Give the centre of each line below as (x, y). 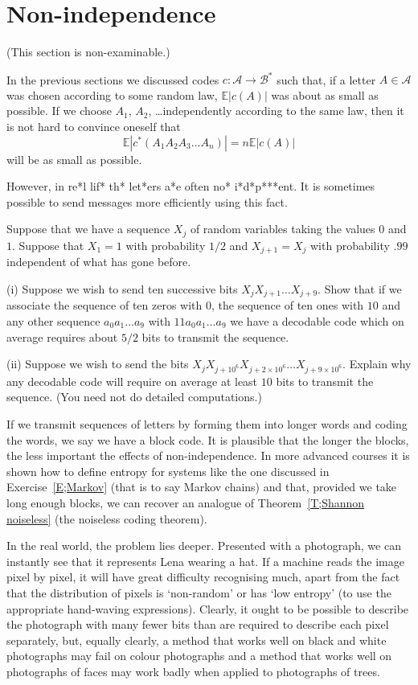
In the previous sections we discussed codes (113, 79)
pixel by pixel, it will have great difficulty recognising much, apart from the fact (203, 577)
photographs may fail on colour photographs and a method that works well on (199, 656)
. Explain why (377, 364)
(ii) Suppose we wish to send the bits (98, 364)
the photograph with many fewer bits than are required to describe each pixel (198, 624)
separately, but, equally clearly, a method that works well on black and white (197, 640)
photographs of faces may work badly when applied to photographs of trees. (193, 671)
